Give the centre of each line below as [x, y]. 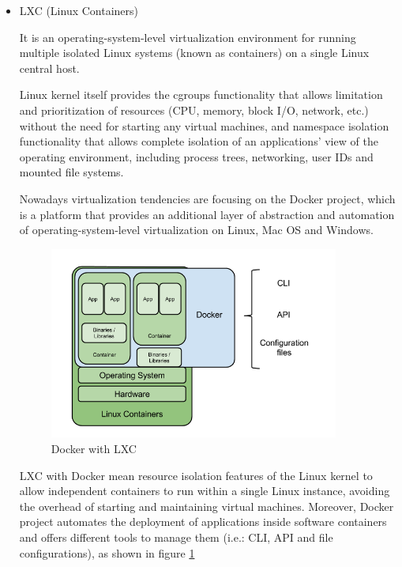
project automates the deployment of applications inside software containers [203, 522]
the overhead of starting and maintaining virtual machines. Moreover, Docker [207, 506]
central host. [49, 68]
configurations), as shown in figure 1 [107, 552]
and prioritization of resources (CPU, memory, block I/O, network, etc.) [194, 110]
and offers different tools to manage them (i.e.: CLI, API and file [176, 537]
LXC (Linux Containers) [79, 10]
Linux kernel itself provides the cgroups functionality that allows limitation [201, 94]
